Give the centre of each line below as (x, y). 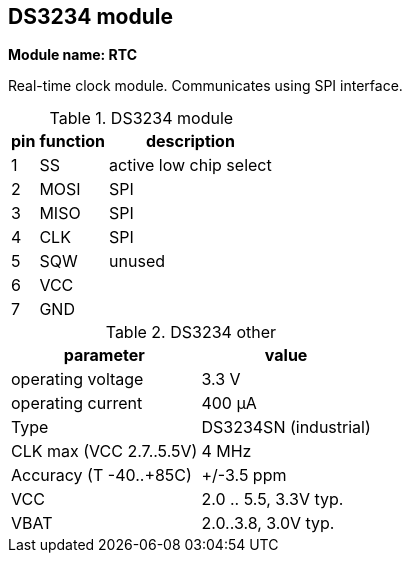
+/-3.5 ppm (244, 475)
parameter (104, 355)
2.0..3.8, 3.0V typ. (268, 523)
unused (137, 261)
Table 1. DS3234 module (141, 118)
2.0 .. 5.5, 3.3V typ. (272, 499)
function (72, 141)
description (190, 141)
